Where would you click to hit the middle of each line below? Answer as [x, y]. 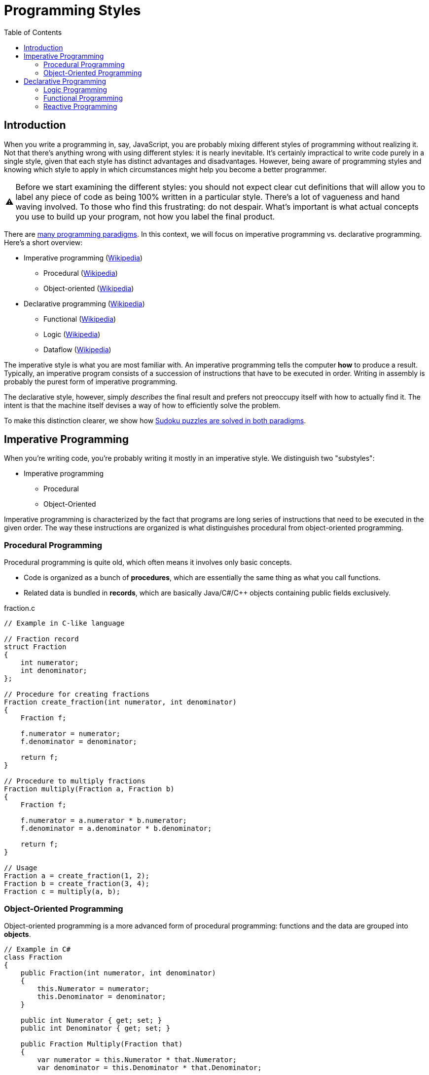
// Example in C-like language [64, 623]
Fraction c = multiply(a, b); [62, 892]
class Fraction [33, 957]
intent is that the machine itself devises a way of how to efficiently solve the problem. [142, 405]
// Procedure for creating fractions [77, 694]
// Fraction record [41, 639]
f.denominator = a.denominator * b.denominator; [116, 829]
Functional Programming [83, 98]
